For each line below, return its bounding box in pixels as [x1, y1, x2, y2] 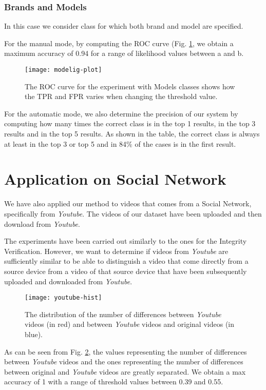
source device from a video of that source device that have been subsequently [4, 265, 247, 276]
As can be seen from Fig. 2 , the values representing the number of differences [4, 346, 247, 357]
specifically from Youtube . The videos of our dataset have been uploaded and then [4, 208, 262, 219]
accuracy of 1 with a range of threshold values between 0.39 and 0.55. [4, 376, 223, 387]
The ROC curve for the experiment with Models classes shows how [25, 81, 235, 91]
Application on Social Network [4, 168, 226, 189]
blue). [25, 328, 43, 339]
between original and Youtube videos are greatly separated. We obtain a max [4, 366, 246, 377]
